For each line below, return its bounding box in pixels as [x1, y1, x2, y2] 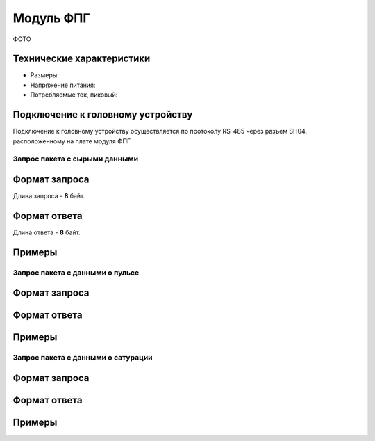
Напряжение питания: [30, 81, 96, 89]
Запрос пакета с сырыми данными [12, 154, 139, 163]
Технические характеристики [12, 53, 151, 65]
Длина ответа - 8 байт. [12, 228, 81, 236]
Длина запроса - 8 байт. [12, 192, 85, 200]
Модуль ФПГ [12, 10, 90, 26]
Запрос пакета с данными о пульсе [12, 268, 140, 278]
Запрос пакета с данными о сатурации [12, 353, 153, 362]
